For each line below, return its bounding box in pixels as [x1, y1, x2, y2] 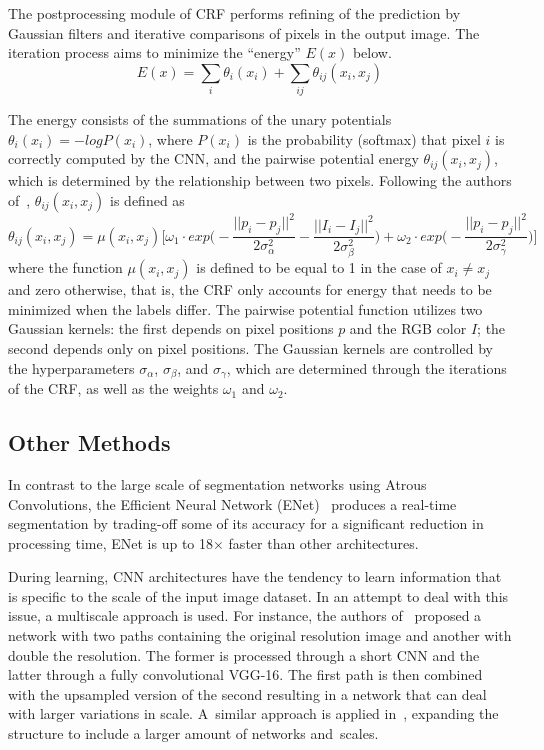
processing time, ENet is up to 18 [8, 532, 214, 553]
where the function [8, 257, 123, 278]
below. [352, 42, 392, 63]
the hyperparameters [8, 357, 135, 378]
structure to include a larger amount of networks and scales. [8, 723, 379, 744]
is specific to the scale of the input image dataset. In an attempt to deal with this [8, 585, 509, 606]
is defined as [110, 189, 185, 210]
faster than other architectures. [228, 532, 419, 553]
